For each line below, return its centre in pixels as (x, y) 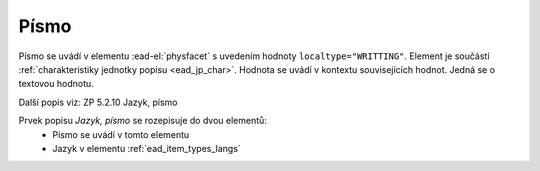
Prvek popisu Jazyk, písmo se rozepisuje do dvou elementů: (142, 121)
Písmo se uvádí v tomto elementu (121, 134)
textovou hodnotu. (56, 84)
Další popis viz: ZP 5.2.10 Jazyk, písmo (98, 102)
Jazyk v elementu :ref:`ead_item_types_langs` (147, 148)
